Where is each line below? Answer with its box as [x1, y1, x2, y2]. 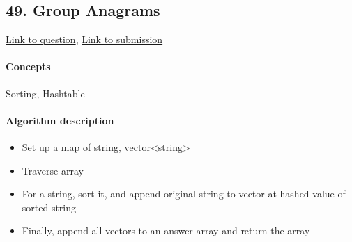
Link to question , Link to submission [6, 32, 163, 47]
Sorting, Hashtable [6, 86, 85, 100]
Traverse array [22, 163, 84, 177]
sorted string [22, 200, 77, 214]
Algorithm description [6, 113, 114, 127]
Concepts [6, 59, 51, 74]
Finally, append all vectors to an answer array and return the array [22, 223, 310, 238]
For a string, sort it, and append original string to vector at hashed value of [22, 186, 346, 201]
